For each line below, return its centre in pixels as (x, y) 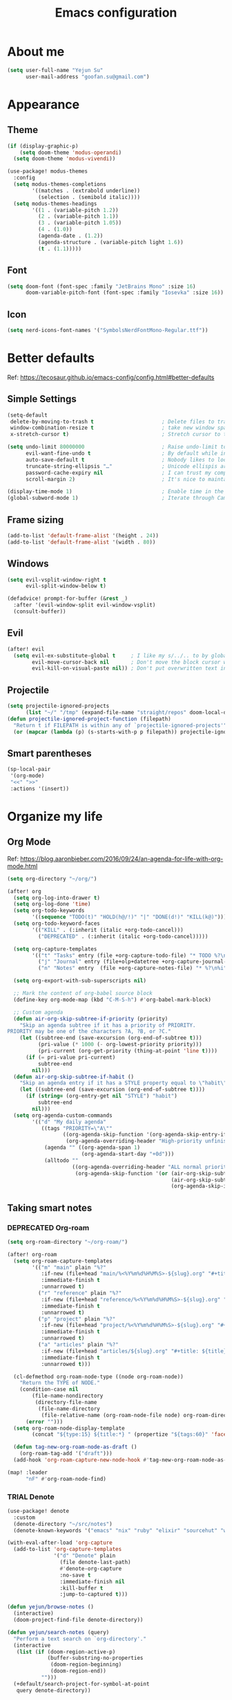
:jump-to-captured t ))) (94, 1595)
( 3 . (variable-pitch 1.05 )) (80, 223)
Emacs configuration (116, 13)
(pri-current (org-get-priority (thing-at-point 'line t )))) (127, 1051)
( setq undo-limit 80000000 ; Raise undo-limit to (117, 447)
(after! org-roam (32, 1254)
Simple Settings (42, 399)
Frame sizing (36, 520)
